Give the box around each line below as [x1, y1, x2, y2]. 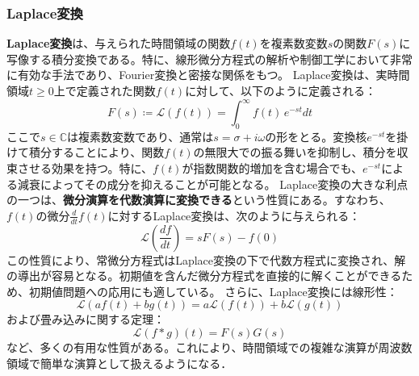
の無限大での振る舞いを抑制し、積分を [193, 144, 397, 161]
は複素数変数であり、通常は [67, 127, 214, 144]
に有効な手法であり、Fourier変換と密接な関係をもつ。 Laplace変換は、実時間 [6, 66, 410, 83]
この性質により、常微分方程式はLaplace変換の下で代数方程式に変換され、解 [6, 251, 406, 268]
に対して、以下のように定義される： [185, 82, 377, 98]
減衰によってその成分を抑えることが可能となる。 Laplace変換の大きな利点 [17, 175, 409, 192]
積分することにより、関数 [28, 144, 165, 161]
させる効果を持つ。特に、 [17, 160, 153, 177]
